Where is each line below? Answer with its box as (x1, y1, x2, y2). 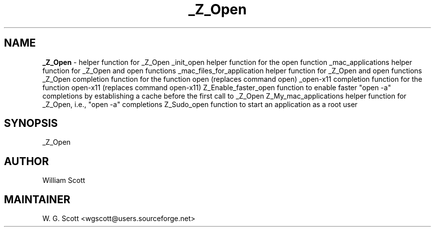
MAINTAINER (4, 193, 71, 206)
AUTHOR (4, 155, 49, 168)
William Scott (42, 176, 85, 185)
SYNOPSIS (4, 117, 58, 130)
